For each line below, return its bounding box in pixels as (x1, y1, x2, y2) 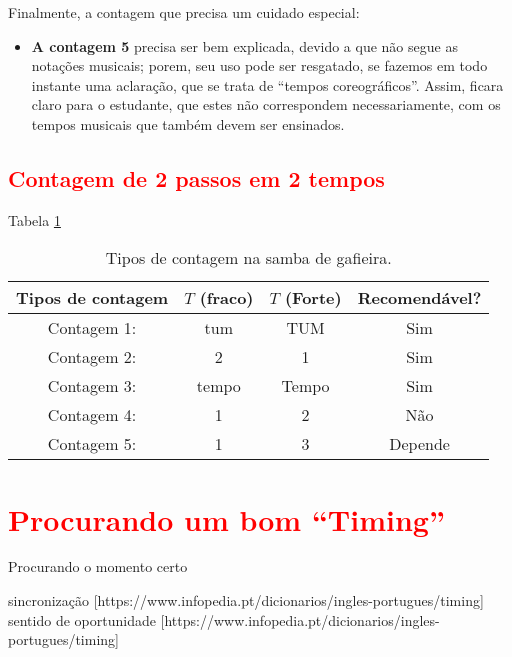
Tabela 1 (8, 209, 61, 230)
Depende (389, 432, 450, 456)
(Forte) (284, 286, 342, 310)
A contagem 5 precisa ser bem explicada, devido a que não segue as (31, 35, 458, 56)
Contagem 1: (47, 316, 137, 340)
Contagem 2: (47, 345, 137, 369)
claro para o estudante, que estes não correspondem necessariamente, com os (31, 94, 501, 115)
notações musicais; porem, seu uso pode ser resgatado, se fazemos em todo (31, 55, 488, 76)
